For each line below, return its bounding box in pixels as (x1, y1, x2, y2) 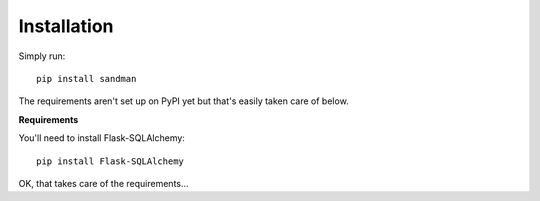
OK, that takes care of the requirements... (18, 177, 189, 189)
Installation (18, 15, 114, 37)
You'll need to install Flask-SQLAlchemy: (18, 132, 185, 144)
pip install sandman (36, 73, 137, 84)
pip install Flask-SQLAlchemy (36, 155, 185, 167)
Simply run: (18, 50, 66, 62)
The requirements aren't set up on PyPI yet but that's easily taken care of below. (18, 95, 349, 107)
